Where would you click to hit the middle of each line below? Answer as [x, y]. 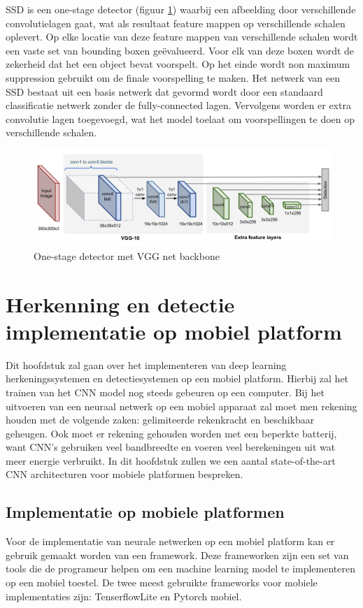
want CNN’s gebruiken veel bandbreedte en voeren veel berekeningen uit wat [171, 447]
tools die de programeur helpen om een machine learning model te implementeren [180, 569]
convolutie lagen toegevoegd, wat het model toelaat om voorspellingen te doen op [180, 118]
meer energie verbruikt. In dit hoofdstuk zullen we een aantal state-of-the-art [171, 460]
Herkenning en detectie [120, 304]
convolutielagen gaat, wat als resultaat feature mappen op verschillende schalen [176, 23]
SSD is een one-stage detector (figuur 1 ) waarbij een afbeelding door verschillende [181, 9]
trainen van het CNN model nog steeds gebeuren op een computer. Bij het [165, 392]
